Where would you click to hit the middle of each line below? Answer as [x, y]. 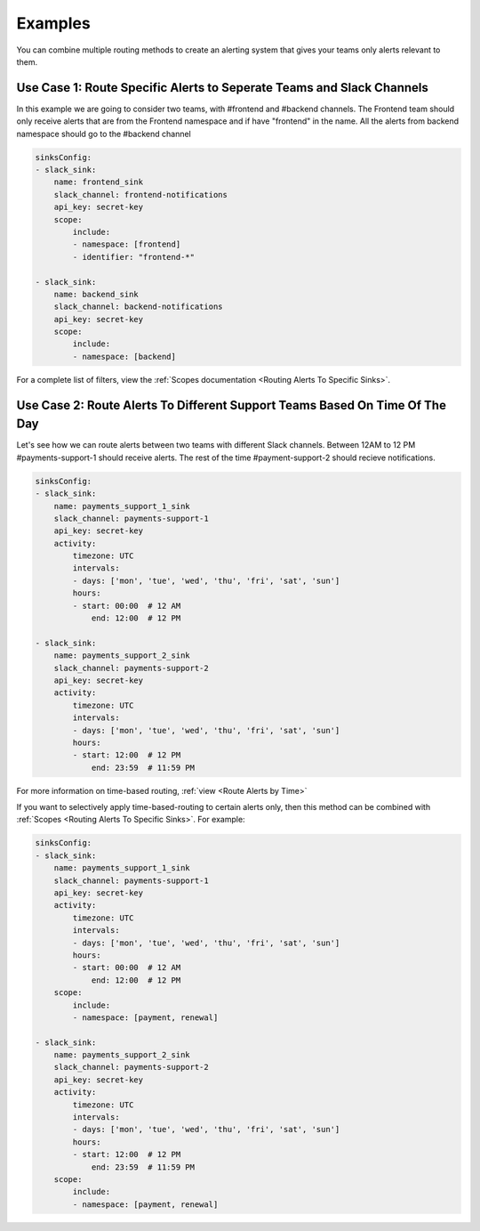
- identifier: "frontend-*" [134, 257]
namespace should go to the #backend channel [104, 134]
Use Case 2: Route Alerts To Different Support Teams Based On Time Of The [231, 405]
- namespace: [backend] [124, 356]
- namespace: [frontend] [127, 244]
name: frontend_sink [99, 182]
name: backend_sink [96, 294]
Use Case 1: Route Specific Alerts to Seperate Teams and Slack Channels [222, 88]
